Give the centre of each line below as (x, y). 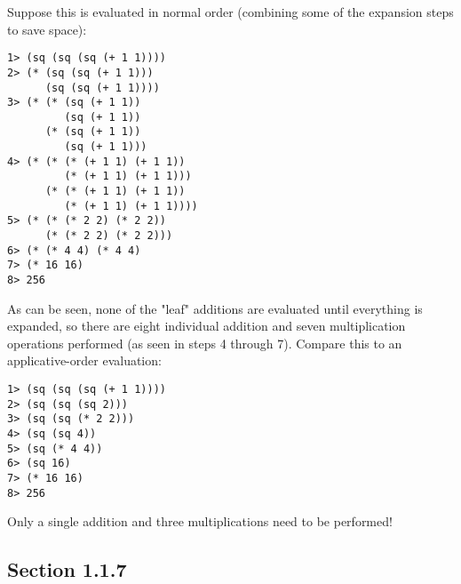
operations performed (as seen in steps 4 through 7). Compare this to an (205, 343)
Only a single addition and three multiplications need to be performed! (200, 521)
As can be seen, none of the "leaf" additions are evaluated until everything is (215, 308)
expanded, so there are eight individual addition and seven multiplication (207, 326)
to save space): (47, 29)
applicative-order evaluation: (84, 360)
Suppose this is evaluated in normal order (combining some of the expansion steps (230, 12)
